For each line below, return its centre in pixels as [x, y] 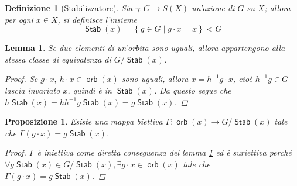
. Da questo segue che [192, 90]
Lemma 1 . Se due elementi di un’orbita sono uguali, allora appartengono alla [145, 48]
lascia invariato [33, 90]
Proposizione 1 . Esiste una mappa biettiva [84, 121]
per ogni [19, 19]
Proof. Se [21, 79]
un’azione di [213, 8]
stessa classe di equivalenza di [58, 59]
